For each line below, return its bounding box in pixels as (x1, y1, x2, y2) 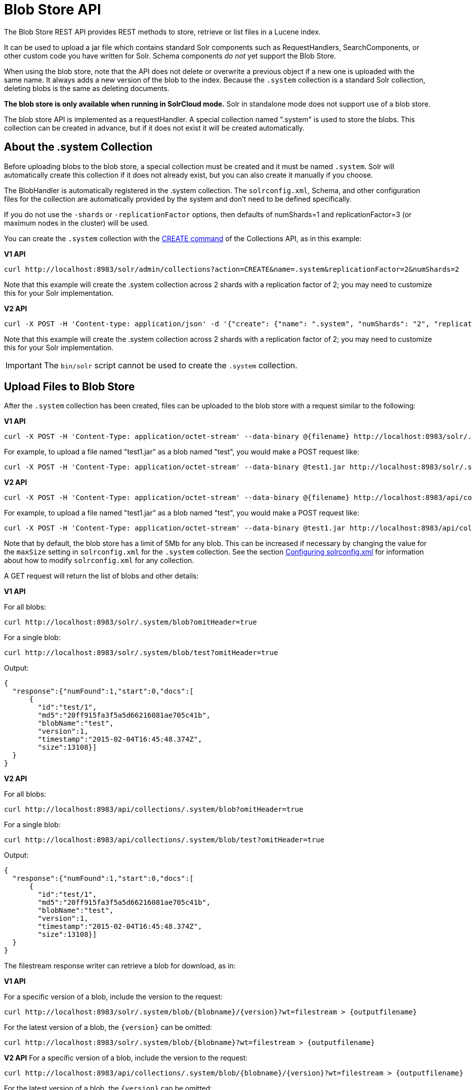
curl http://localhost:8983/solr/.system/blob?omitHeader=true (4, 618, 257, 627)
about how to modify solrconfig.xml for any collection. (4, 556, 194, 565)
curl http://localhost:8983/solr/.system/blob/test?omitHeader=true (4, 649, 278, 657)
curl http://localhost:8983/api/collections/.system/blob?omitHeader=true (4, 805, 303, 814)
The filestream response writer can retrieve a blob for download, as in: (4, 961, 236, 970)
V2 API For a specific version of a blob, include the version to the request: (4, 1053, 248, 1062)
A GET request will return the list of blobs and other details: (4, 572, 199, 581)
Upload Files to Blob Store (4, 380, 135, 393)
